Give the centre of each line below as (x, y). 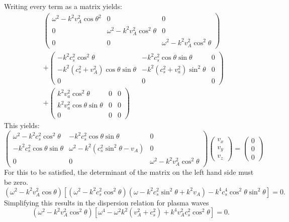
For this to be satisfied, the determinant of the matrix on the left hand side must (129, 172)
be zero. (16, 182)
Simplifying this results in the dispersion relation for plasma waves (107, 202)
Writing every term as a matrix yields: (63, 6)
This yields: (22, 125)
